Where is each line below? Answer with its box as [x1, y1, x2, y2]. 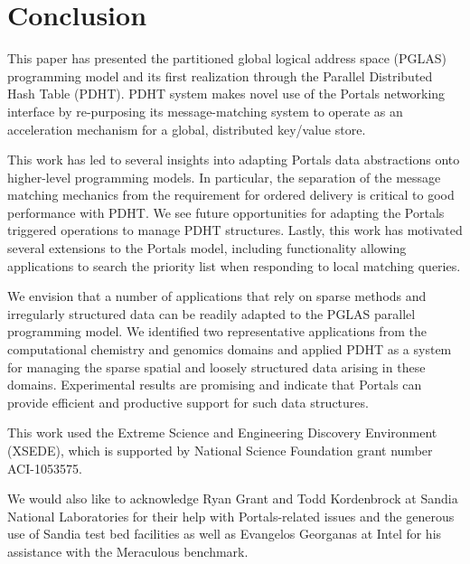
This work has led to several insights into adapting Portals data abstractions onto [7, 150, 460, 169]
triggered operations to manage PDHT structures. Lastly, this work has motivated [7, 221, 463, 240]
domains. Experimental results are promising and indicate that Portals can [7, 375, 422, 394]
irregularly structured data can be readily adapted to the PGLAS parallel [7, 304, 416, 323]
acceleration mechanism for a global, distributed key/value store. [7, 119, 366, 138]
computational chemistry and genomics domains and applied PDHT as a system [7, 340, 452, 359]
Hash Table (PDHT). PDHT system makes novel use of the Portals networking [7, 84, 446, 103]
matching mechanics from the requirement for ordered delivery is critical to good [7, 185, 455, 204]
